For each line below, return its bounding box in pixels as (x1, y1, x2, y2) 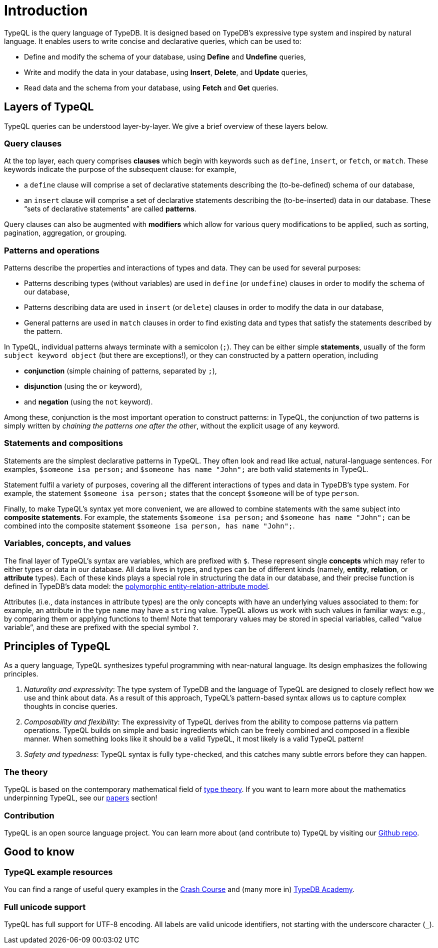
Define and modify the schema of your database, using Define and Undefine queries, (24, 52, 306, 61)
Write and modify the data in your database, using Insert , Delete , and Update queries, (24, 67, 308, 76)
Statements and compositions (4, 438, 123, 448)
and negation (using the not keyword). (24, 397, 153, 406)
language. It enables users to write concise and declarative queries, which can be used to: (4, 36, 301, 45)
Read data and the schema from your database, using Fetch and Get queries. (24, 83, 279, 92)
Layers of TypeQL (4, 100, 94, 113)
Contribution (4, 810, 54, 820)
